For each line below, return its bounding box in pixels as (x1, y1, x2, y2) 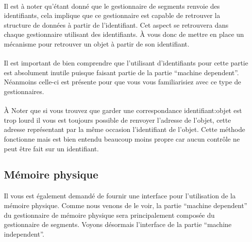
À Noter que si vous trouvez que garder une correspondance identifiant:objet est (4, 105, 242, 115)
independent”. (4, 228, 45, 239)
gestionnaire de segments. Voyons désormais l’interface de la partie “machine (4, 219, 232, 229)
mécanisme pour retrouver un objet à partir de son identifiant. (4, 38, 189, 48)
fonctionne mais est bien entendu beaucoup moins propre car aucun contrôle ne (4, 133, 240, 144)
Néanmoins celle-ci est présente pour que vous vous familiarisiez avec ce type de (4, 77, 241, 87)
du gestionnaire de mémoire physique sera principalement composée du (4, 210, 215, 220)
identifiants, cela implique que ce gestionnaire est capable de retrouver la (4, 10, 220, 20)
